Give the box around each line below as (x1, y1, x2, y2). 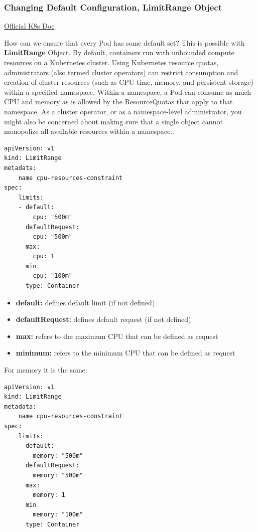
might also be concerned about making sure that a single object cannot (4, 116, 223, 126)
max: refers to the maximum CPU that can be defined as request (16, 330, 218, 341)
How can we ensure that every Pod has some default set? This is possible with (4, 37, 245, 48)
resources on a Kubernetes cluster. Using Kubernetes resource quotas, (4, 57, 219, 67)
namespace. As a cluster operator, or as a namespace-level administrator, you (4, 106, 242, 116)
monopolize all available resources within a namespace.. (4, 126, 175, 136)
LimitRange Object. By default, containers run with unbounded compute (4, 47, 234, 58)
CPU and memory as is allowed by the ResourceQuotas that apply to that (4, 96, 233, 107)
